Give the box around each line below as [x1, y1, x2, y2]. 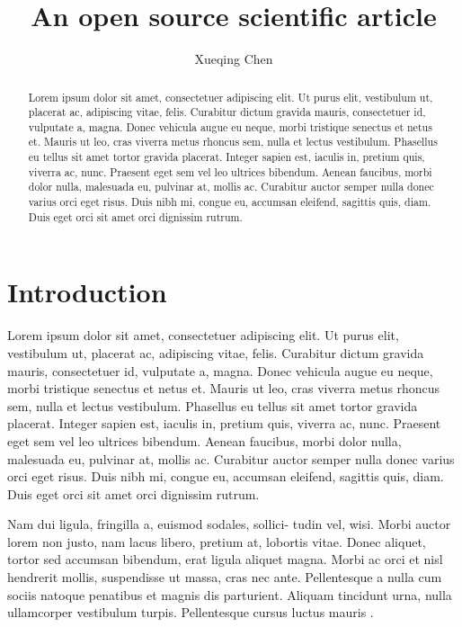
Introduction [7, 273, 167, 310]
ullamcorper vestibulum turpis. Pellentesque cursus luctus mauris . [7, 603, 374, 622]
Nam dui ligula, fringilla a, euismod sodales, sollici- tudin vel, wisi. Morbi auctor [7, 515, 451, 533]
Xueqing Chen [194, 49, 273, 68]
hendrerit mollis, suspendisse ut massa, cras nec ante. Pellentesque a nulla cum [7, 568, 442, 587]
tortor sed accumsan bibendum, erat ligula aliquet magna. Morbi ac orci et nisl [7, 550, 443, 569]
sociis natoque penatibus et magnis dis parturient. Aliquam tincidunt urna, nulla [7, 585, 452, 604]
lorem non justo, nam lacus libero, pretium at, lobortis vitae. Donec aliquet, [7, 532, 426, 551]
